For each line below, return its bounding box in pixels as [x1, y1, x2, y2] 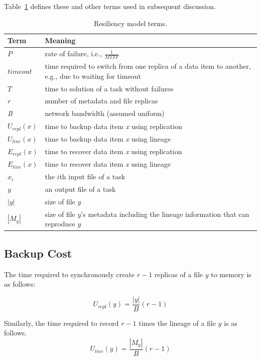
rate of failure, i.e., [45, 48, 102, 59]
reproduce [45, 218, 75, 229]
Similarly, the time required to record [4, 317, 119, 328]
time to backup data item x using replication [45, 121, 182, 131]
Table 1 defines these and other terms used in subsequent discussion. [4, 1, 216, 11]
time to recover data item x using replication [45, 146, 182, 157]
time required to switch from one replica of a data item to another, [45, 61, 251, 71]
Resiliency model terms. [94, 18, 167, 28]
